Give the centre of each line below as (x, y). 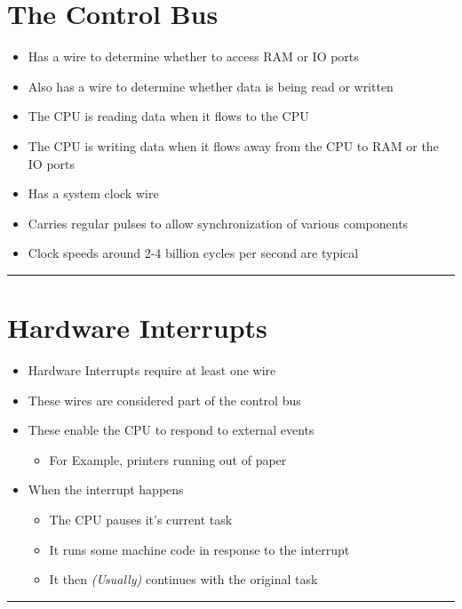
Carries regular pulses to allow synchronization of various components (218, 223)
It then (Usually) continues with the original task (183, 579)
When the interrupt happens (106, 489)
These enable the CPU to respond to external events (171, 430)
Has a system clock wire (93, 193)
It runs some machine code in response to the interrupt (199, 549)
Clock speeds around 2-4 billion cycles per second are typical (193, 253)
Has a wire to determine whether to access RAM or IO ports (193, 56)
